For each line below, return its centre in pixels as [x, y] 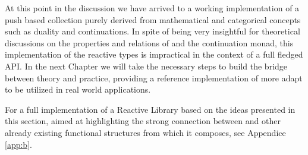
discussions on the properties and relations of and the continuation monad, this [149, 42]
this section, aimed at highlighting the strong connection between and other [143, 121]
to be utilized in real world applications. [78, 89]
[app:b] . [18, 144]
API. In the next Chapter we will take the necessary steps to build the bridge [146, 66]
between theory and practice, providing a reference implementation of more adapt [154, 77]
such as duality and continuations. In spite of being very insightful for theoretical [153, 31]
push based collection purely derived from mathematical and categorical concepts [153, 19]
